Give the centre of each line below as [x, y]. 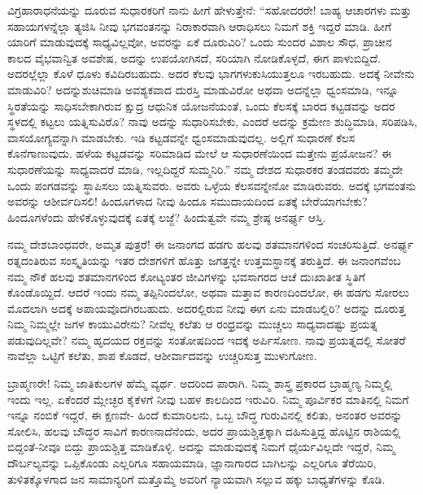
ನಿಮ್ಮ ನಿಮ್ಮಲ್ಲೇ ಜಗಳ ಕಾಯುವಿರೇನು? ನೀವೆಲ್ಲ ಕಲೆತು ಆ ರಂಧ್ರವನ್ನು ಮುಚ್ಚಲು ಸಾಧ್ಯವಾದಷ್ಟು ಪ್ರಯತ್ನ [193, 324]
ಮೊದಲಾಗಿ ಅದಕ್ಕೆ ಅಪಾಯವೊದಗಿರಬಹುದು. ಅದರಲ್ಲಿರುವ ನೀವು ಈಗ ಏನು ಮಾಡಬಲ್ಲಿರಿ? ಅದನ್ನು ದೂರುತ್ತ [207, 308]
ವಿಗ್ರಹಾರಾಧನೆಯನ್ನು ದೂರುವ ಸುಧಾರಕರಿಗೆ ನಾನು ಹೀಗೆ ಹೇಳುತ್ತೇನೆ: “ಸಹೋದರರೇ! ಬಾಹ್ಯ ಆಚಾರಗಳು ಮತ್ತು [209, 10]
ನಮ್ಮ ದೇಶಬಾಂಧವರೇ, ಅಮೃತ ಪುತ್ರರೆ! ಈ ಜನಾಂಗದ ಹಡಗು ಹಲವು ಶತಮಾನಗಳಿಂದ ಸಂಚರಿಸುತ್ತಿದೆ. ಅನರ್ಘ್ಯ [211, 244]
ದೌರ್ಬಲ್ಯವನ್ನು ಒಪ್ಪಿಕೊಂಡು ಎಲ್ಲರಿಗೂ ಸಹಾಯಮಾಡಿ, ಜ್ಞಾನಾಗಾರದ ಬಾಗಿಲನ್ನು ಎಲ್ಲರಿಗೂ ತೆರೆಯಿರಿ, [192, 463]
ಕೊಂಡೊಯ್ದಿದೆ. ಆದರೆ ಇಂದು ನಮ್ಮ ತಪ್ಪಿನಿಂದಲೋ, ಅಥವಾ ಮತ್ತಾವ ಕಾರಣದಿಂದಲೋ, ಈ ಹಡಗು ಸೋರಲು [208, 292]
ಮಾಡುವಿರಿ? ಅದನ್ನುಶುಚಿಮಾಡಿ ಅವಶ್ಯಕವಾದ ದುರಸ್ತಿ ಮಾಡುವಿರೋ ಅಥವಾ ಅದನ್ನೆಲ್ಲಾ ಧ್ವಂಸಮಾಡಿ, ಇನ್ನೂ [203, 89]
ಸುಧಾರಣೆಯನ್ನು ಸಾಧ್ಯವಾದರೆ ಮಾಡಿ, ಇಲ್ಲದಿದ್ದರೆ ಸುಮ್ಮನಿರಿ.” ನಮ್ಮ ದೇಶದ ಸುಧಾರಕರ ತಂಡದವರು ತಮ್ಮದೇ [205, 169]
